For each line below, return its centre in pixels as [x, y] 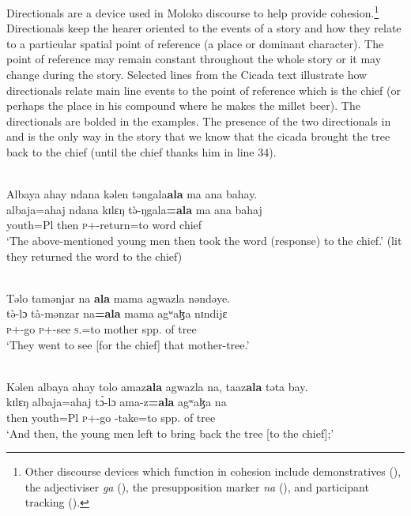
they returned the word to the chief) [94, 256]
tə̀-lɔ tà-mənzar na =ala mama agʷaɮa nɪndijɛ [117, 313]
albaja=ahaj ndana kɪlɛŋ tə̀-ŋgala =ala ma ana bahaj [134, 209]
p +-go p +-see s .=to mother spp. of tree [102, 328]
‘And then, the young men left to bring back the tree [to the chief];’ [170, 433]
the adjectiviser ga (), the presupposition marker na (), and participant [197, 486]
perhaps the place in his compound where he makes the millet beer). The [183, 105]
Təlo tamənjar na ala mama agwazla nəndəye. [119, 298]
